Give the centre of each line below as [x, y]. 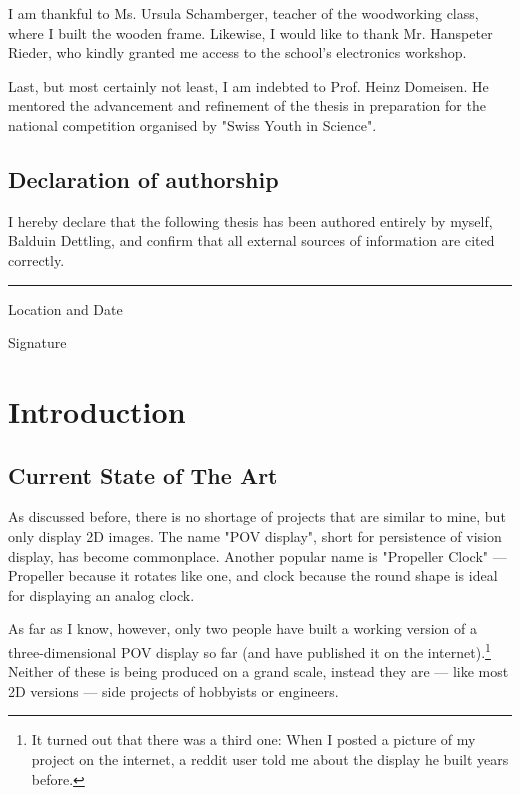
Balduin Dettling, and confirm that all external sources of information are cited [251, 240]
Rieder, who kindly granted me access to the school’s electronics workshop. [237, 52]
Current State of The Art [143, 474]
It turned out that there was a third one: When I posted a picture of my [253, 739]
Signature [37, 342]
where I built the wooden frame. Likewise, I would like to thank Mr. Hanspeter [250, 32]
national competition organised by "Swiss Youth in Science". [192, 124]
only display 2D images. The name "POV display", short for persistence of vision [255, 535]
